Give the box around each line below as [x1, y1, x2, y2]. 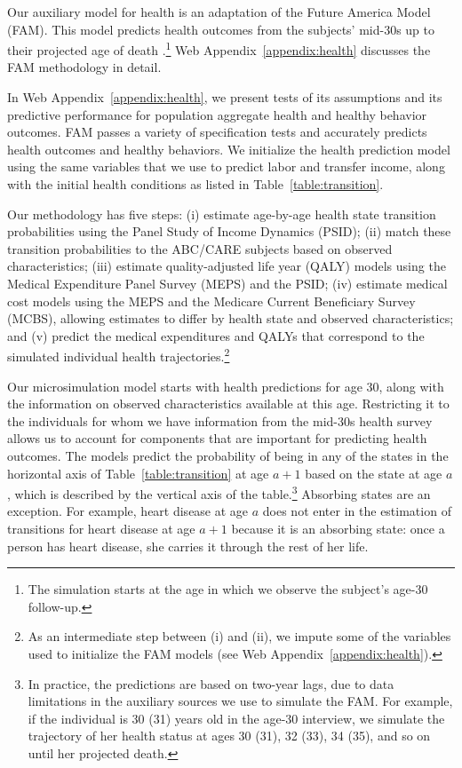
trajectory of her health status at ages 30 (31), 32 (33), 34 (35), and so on [28, 726, 431, 745]
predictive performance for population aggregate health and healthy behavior [7, 105, 427, 123]
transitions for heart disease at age [7, 519, 195, 537]
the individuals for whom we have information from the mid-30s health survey [7, 411, 433, 430]
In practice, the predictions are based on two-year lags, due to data [28, 674, 394, 693]
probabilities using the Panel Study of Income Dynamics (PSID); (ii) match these [7, 222, 451, 241]
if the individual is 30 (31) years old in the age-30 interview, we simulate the [28, 709, 445, 727]
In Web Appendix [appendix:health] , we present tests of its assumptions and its [7, 88, 442, 107]
